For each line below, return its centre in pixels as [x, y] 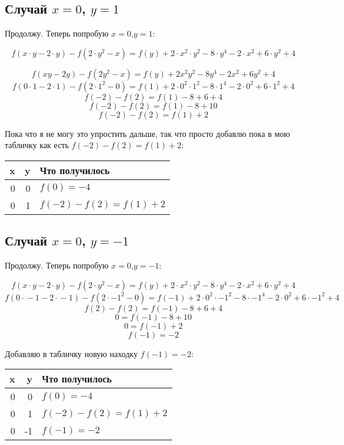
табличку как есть [37, 145]
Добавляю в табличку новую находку [71, 353]
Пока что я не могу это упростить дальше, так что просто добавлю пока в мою [148, 133]
